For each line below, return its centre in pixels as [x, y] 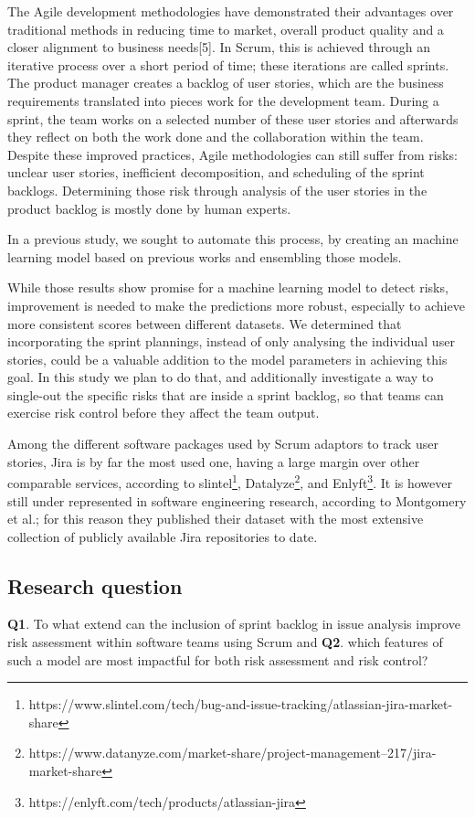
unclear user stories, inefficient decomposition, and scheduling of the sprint [216, 172]
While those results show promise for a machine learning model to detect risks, [228, 287]
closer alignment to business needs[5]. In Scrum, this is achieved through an [219, 47]
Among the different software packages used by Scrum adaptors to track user [223, 444]
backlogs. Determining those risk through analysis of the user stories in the [217, 190]
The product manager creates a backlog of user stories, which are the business [226, 83]
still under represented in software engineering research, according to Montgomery [237, 500]
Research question [95, 585]
